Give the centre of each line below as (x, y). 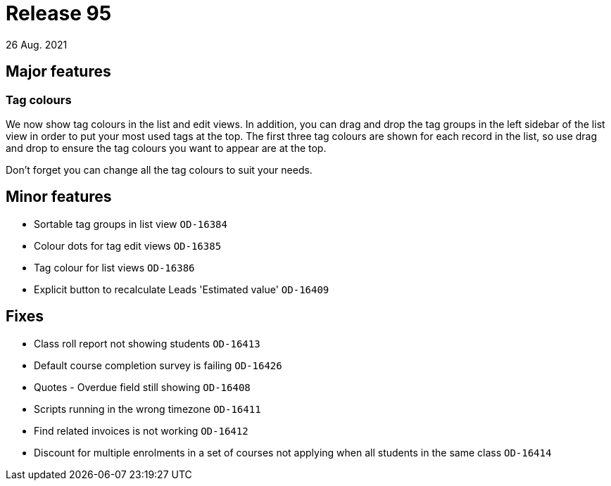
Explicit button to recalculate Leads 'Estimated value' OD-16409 (182, 289)
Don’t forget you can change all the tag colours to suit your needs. (159, 170)
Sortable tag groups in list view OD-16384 (131, 224)
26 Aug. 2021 (37, 44)
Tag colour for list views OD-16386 (114, 267)
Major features (58, 72)
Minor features (59, 197)
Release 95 (59, 13)
